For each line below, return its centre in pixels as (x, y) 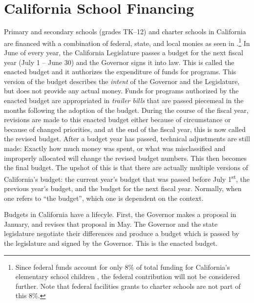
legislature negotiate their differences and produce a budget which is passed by (122, 233)
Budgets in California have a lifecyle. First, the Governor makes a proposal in (120, 214)
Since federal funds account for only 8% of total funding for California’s (123, 267)
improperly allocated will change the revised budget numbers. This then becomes (126, 158)
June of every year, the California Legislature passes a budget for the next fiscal (124, 52)
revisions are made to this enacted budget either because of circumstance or (117, 119)
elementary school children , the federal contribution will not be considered (128, 276)
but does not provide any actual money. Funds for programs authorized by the (121, 91)
